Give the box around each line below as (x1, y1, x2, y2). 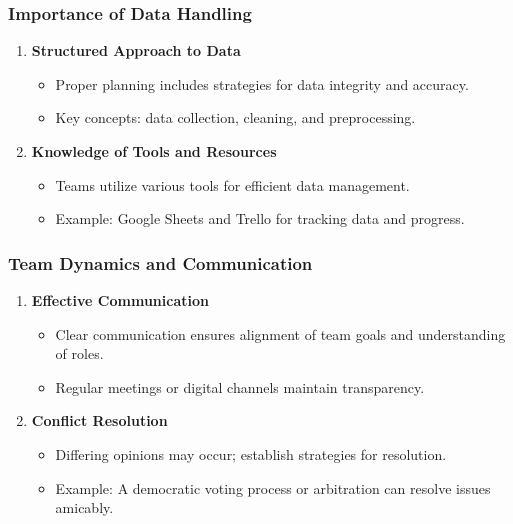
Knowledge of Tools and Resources (31, 141, 277, 161)
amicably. (55, 497, 114, 518)
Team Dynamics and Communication (8, 250, 313, 275)
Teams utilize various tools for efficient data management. (55, 174, 410, 195)
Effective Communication (31, 290, 209, 310)
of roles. (55, 343, 104, 364)
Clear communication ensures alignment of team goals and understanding (55, 323, 506, 344)
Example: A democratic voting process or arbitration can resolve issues (55, 477, 491, 498)
